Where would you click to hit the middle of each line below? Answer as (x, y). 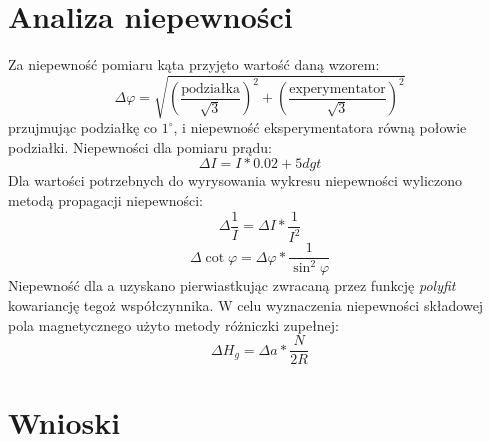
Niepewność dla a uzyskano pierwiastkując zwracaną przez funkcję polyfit (232, 285)
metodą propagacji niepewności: (105, 200)
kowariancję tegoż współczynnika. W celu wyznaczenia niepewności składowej (246, 305)
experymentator (337, 88)
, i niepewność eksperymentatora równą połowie (320, 127)
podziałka (210, 88)
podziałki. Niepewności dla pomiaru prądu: (140, 146)
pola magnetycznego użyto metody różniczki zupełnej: (174, 324)
